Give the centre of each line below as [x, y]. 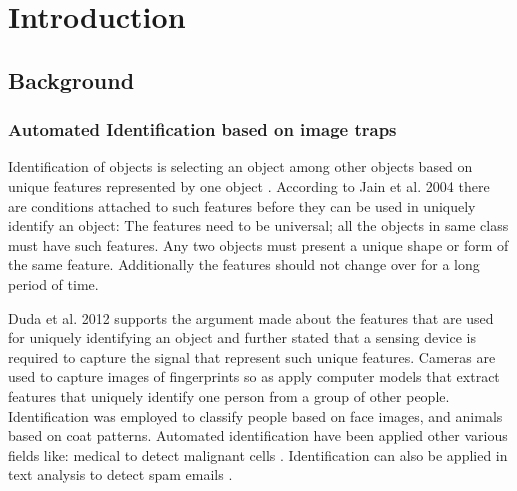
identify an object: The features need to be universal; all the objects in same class [258, 225]
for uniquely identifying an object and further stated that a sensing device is [242, 337]
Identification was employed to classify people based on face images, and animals [255, 415]
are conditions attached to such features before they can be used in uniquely [242, 205]
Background [71, 79]
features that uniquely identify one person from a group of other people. [229, 395]
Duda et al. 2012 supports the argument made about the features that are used [251, 317]
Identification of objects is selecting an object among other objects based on [240, 166]
